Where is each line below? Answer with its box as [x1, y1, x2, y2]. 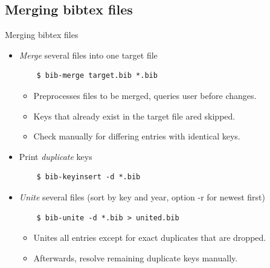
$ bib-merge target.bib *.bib [36, 71, 158, 80]
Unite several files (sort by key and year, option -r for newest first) [19, 190, 265, 203]
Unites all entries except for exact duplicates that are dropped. [33, 231, 266, 244]
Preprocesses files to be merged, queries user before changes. [33, 89, 257, 101]
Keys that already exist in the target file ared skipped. [33, 109, 236, 122]
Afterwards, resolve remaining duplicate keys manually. [33, 251, 238, 264]
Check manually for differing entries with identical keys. [33, 130, 240, 142]
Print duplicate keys [19, 150, 92, 162]
